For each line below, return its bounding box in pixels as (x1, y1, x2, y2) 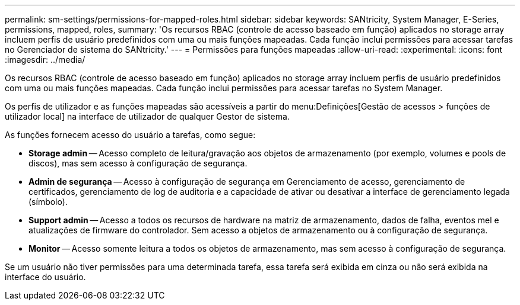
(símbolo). (28, 197, 68, 207)
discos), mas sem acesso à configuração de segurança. (28, 158, 248, 168)
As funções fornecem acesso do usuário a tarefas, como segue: (5, 130, 256, 140)
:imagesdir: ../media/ (5, 54, 85, 65)
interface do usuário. (5, 272, 86, 282)
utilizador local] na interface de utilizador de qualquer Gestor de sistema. (5, 111, 290, 121)
